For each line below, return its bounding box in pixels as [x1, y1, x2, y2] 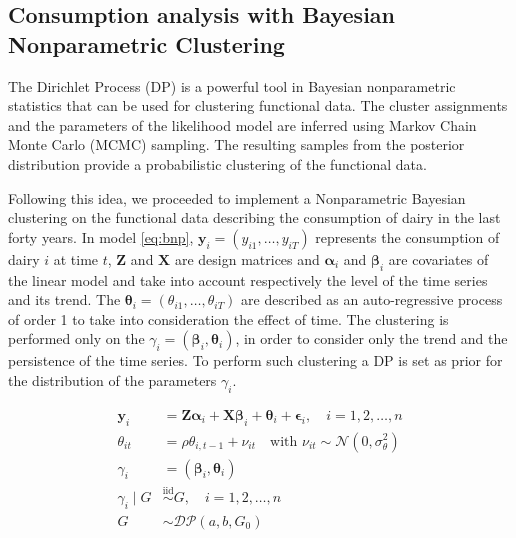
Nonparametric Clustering [8, 28, 285, 59]
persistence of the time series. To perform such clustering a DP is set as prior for [8, 350, 503, 371]
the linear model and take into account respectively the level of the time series [8, 269, 488, 290]
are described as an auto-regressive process [241, 289, 503, 310]
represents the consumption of [315, 226, 500, 247]
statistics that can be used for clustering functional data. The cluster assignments [8, 95, 508, 116]
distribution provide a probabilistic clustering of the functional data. [8, 153, 427, 174]
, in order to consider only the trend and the [235, 328, 508, 349]
